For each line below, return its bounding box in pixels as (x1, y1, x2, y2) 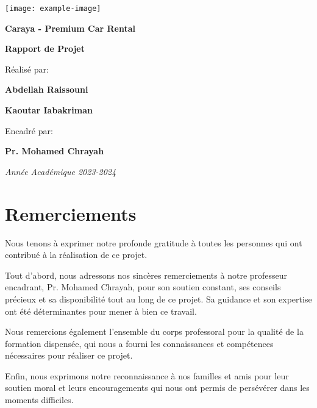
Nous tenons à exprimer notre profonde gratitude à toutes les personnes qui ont (5, 236, 302, 249)
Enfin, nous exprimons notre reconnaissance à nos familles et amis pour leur (5, 369, 289, 382)
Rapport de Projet (5, 42, 85, 55)
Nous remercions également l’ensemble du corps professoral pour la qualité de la (5, 325, 304, 338)
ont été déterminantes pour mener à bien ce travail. (5, 304, 197, 317)
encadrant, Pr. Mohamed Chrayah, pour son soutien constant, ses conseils (5, 281, 281, 293)
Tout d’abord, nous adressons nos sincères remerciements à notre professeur (5, 268, 288, 281)
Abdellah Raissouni (5, 83, 88, 96)
